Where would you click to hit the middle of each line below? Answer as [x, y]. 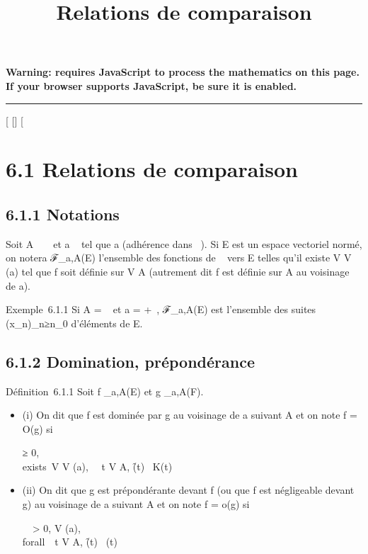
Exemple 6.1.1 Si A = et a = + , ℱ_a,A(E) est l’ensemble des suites [161, 309]
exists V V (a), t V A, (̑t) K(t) [97, 466]
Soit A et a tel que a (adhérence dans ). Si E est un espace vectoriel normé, [184, 243]
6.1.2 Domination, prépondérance [130, 361]
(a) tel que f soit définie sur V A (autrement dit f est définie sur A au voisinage [178, 271]
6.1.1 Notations [63, 214]
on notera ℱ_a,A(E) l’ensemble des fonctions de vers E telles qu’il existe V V [179, 258]
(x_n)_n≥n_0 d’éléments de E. [74, 323]
